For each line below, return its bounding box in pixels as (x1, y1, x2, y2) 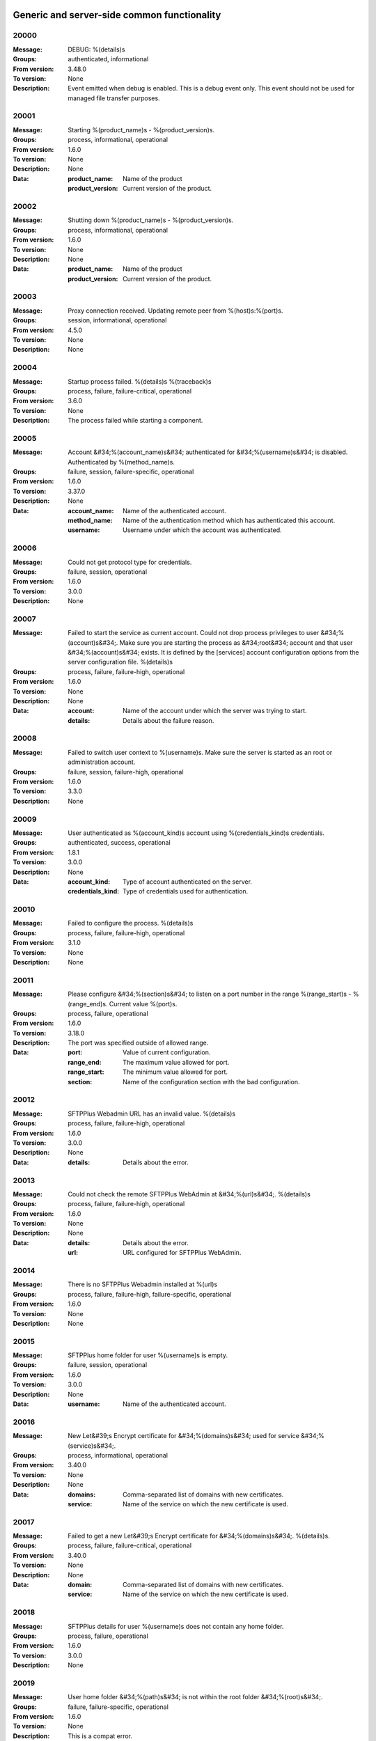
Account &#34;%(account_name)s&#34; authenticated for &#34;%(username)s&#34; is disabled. (68, 448, 348, 456)
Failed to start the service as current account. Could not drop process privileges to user (68, 629, 320, 637)
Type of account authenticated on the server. (123, 877, 252, 886)
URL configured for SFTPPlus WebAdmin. (123, 1249, 242, 1257)
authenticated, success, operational (68, 838, 171, 847)
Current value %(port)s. (109, 999, 178, 1008)
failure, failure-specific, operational (68, 1703, 169, 1711)
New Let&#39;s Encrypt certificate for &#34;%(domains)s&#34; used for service (68, 1432, 299, 1440)
